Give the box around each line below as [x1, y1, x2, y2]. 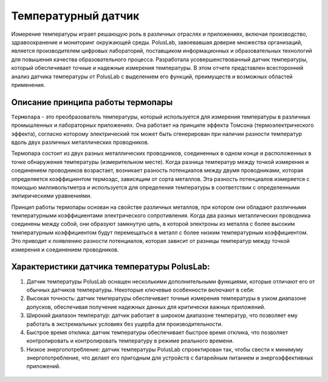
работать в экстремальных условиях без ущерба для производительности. [26, 320, 223, 327]
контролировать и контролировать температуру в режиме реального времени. [26, 337, 234, 344]
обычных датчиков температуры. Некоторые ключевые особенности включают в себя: [26, 286, 255, 293]
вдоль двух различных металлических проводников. [11, 138, 149, 146]
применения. [11, 81, 46, 88]
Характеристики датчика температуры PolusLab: [11, 262, 210, 272]
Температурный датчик [11, 9, 140, 22]
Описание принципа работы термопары [11, 97, 173, 107]
